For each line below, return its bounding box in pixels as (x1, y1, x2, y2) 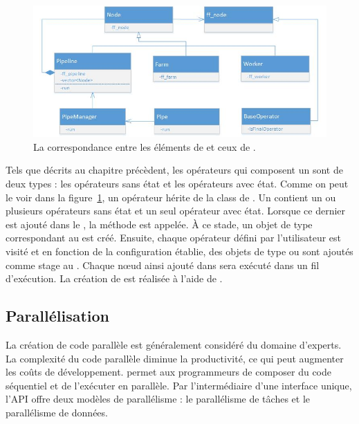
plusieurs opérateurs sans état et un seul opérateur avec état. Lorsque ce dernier (6, 203, 346, 218)
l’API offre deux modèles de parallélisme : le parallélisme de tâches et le (6, 391, 310, 406)
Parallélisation (6, 305, 109, 326)
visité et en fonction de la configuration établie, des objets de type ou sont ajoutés (6, 244, 353, 259)
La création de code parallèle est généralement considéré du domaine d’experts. (6, 338, 342, 352)
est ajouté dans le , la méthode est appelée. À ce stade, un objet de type (6, 216, 313, 231)
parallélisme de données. (6, 405, 108, 419)
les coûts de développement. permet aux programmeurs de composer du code (6, 365, 332, 379)
